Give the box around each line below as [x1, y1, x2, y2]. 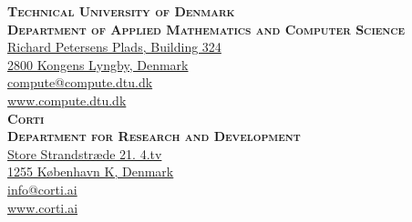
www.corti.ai [7, 197, 78, 217]
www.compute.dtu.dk [7, 90, 127, 109]
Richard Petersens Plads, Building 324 [7, 37, 221, 56]
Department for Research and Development [7, 126, 301, 146]
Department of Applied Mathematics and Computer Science [7, 19, 406, 38]
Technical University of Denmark [7, 2, 235, 20]
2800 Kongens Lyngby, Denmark [7, 55, 189, 74]
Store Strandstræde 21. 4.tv [7, 144, 162, 163]
